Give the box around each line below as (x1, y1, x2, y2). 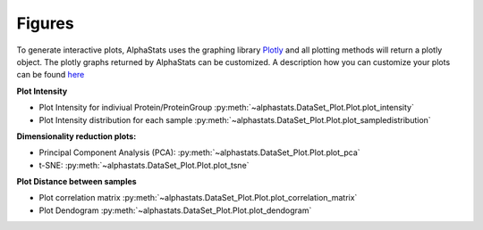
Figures (16, 13, 75, 33)
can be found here (16, 70, 85, 80)
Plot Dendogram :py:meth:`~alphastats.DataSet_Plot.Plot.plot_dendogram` (38, 205, 312, 216)
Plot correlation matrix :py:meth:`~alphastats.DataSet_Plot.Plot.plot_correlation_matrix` (38, 193, 358, 203)
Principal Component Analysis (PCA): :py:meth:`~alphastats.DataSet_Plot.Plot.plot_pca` (38, 147, 361, 158)
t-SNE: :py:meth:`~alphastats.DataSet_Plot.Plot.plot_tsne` (38, 160, 250, 170)
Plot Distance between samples (16, 177, 138, 187)
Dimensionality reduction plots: (16, 130, 137, 142)
